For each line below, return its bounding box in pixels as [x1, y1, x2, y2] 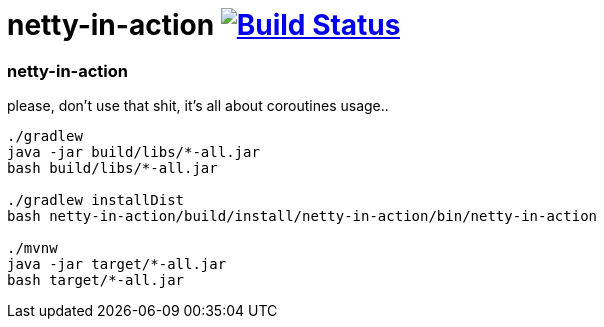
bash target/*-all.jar [7, 272, 185, 289]
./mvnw [7, 240, 58, 257]
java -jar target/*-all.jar [7, 256, 227, 273]
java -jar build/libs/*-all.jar [7, 144, 260, 161]
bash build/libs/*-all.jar [7, 160, 218, 177]
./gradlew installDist [7, 192, 185, 209]
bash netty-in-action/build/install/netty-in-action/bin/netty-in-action [7, 208, 598, 225]
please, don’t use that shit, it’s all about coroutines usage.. [7, 97, 389, 115]
